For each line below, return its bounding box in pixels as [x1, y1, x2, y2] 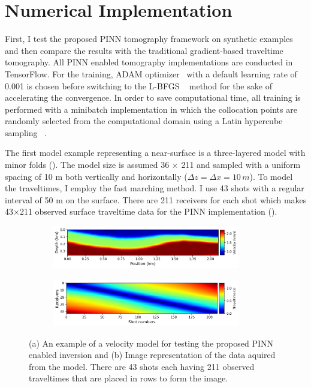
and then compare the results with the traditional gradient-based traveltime [5, 44, 283, 56]
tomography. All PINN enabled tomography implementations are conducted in [5, 56, 293, 68]
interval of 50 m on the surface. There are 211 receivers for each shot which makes [5, 193, 307, 206]
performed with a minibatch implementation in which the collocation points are [5, 103, 297, 115]
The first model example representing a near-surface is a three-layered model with [5, 146, 306, 159]
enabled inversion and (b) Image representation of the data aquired [29, 348, 276, 361]
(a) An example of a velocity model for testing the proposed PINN [29, 336, 273, 349]
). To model [249, 170, 293, 182]
